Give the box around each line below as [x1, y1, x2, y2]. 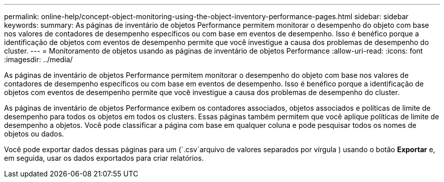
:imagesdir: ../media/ [4, 55, 73, 64]
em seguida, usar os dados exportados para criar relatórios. [4, 154, 204, 162]
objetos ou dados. [4, 129, 64, 138]
